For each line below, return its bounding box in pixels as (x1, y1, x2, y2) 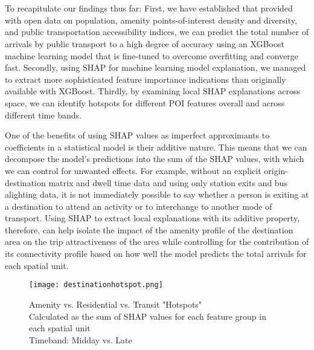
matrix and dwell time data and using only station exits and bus (48, 176, 287, 189)
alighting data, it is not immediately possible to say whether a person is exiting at (5, 188, 309, 201)
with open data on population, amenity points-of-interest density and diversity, (5, 13, 297, 26)
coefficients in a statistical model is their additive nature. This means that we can (5, 140, 307, 153)
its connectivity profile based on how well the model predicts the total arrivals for (5, 247, 307, 260)
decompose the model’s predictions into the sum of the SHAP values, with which (5, 152, 304, 165)
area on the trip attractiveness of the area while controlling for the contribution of (5, 235, 309, 248)
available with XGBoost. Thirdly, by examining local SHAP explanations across (5, 85, 300, 97)
